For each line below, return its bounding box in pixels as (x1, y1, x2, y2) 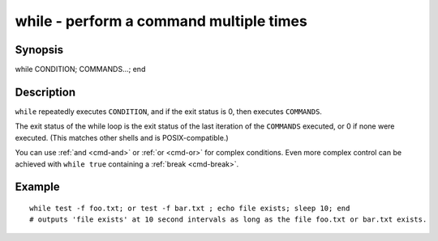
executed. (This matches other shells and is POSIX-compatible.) (15, 133, 229, 142)
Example (15, 180, 60, 194)
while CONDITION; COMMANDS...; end (15, 65, 146, 74)
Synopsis (15, 43, 64, 57)
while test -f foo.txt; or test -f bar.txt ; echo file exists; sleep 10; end (29, 203, 350, 213)
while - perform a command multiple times (15, 12, 307, 30)
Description (15, 85, 76, 99)
